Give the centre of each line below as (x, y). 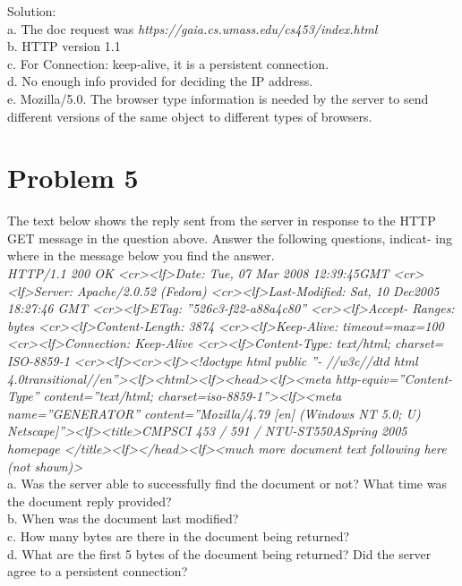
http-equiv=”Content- (394, 378)
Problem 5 (73, 178)
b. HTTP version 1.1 (64, 46)
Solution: (32, 11)
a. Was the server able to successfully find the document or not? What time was (227, 484)
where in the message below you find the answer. (141, 255)
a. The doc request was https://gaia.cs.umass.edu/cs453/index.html (192, 28)
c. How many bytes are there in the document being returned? (179, 535)
